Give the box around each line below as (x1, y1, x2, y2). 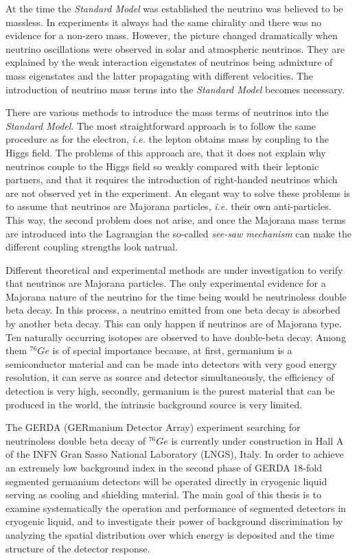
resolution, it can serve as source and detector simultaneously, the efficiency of (5, 370, 334, 384)
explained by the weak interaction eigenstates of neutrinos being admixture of (5, 55, 333, 69)
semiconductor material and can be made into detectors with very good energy (5, 356, 337, 371)
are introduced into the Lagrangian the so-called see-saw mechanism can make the (5, 226, 352, 240)
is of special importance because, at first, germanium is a (52, 343, 292, 358)
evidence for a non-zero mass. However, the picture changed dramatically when (5, 28, 338, 43)
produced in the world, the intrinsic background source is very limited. (5, 397, 303, 411)
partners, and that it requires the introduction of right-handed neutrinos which (5, 172, 338, 187)
